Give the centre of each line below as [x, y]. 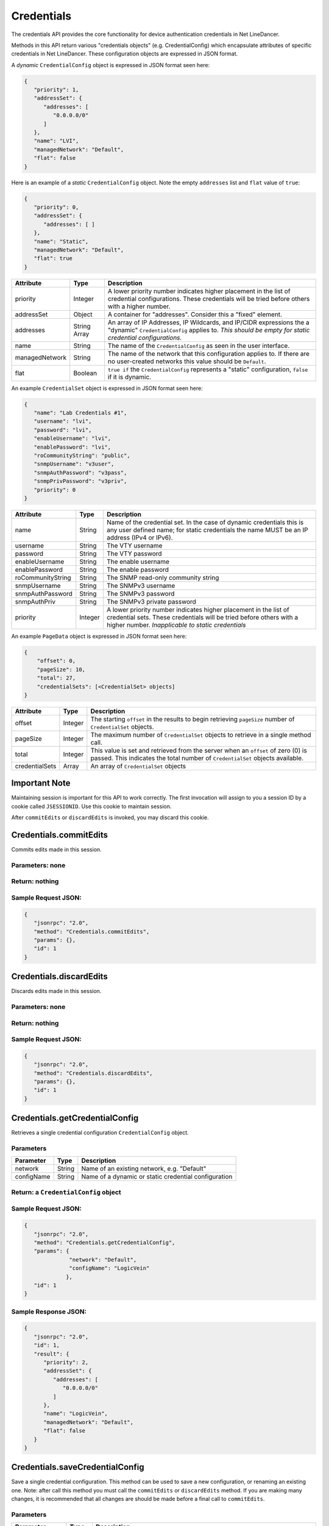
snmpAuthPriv [35, 601]
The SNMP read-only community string [163, 577]
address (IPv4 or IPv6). [140, 537]
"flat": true [53, 259]
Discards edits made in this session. [56, 991]
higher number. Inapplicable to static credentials [176, 624]
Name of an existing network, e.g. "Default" [144, 1169]
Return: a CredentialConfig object [66, 1192]
